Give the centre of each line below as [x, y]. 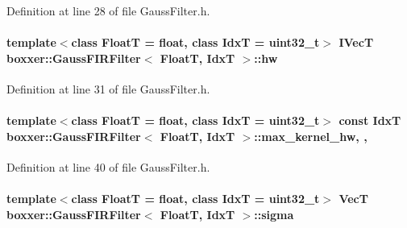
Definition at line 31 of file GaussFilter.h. [108, 88]
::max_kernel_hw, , [311, 136]
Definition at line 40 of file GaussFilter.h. [108, 166]
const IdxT [370, 120]
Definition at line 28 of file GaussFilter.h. [108, 10]
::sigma [274, 214]
